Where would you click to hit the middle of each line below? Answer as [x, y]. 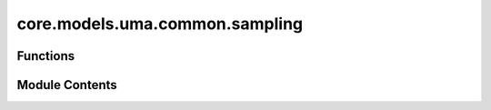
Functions [46, 56]
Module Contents [67, 85]
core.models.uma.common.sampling [160, 24]
